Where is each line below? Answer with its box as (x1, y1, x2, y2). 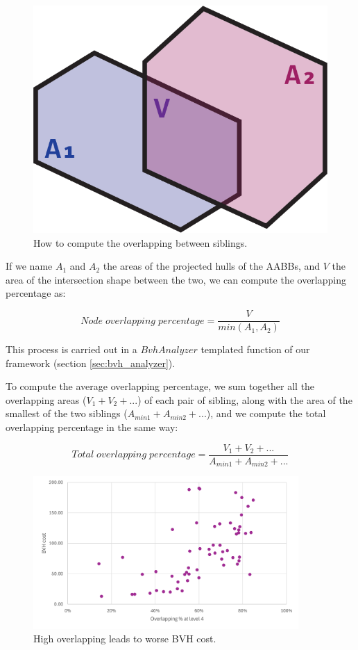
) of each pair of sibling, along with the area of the (137, 392, 352, 407)
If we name (6, 259, 53, 273)
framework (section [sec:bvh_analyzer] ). (6, 355, 176, 370)
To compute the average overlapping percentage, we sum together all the (6, 379, 315, 393)
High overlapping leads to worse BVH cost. (33, 631, 216, 646)
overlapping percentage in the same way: (6, 420, 178, 434)
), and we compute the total (206, 406, 326, 421)
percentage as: (6, 286, 66, 300)
